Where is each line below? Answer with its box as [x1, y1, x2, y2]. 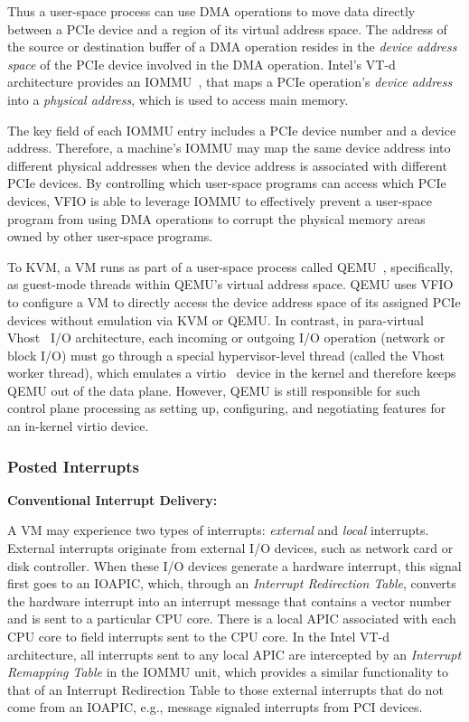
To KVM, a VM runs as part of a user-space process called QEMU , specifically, [7, 257, 454, 276]
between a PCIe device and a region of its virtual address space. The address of [7, 19, 447, 38]
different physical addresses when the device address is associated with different [7, 155, 447, 174]
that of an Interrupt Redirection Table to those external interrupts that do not [7, 680, 444, 699]
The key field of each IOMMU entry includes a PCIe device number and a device [7, 120, 456, 139]
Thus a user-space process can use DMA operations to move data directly [7, 2, 416, 20]
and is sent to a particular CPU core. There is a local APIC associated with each [7, 609, 456, 628]
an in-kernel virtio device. [7, 417, 149, 436]
